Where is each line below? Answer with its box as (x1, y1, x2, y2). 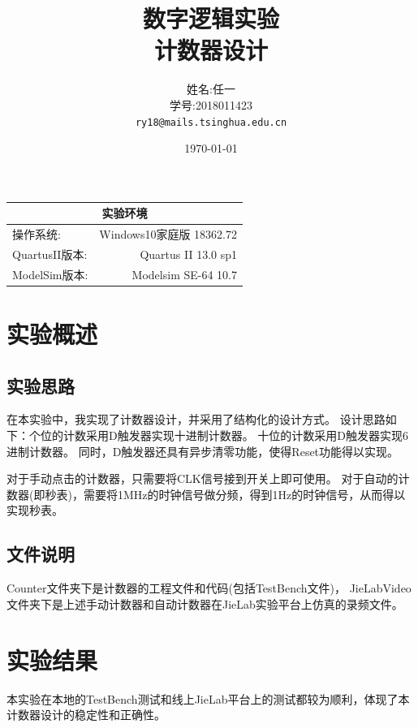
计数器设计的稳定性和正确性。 (6, 706, 166, 723)
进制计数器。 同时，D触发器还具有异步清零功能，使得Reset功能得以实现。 (6, 442, 399, 459)
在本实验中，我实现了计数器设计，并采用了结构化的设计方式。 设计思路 (6, 411, 386, 428)
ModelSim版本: (12, 265, 88, 282)
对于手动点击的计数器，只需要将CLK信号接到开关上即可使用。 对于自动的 (6, 470, 399, 487)
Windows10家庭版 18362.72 (99, 226, 237, 243)
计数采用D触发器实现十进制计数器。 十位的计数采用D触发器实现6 (62, 427, 409, 444)
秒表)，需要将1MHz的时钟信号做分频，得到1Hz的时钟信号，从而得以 (45, 485, 406, 502)
